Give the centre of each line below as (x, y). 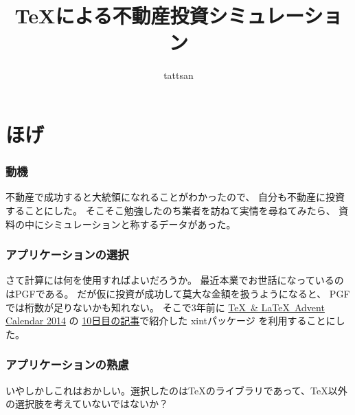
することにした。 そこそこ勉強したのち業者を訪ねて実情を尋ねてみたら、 (171, 210)
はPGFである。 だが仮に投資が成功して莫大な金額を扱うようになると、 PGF (178, 293)
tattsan (179, 75)
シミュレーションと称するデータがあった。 (140, 224)
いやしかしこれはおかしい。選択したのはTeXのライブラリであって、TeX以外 (176, 390)
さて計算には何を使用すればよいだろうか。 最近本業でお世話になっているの (175, 280)
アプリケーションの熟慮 (67, 364)
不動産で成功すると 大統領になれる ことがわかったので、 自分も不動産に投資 (175, 197)
